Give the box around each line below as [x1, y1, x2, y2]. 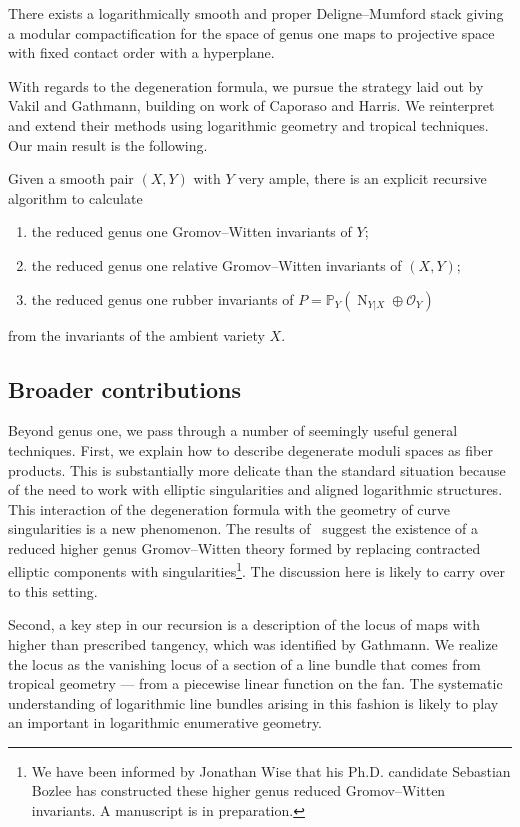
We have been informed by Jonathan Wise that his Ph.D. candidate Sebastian [31, 760, 511, 781]
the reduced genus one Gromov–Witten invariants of [31, 221, 352, 242]
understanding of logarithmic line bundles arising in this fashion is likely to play [8, 692, 499, 713]
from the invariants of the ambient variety [8, 324, 265, 345]
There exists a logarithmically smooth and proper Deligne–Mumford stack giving [8, 3, 504, 23]
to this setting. [8, 580, 98, 601]
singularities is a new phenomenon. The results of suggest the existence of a [8, 518, 479, 539]
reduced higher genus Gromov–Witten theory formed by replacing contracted [8, 537, 481, 558]
